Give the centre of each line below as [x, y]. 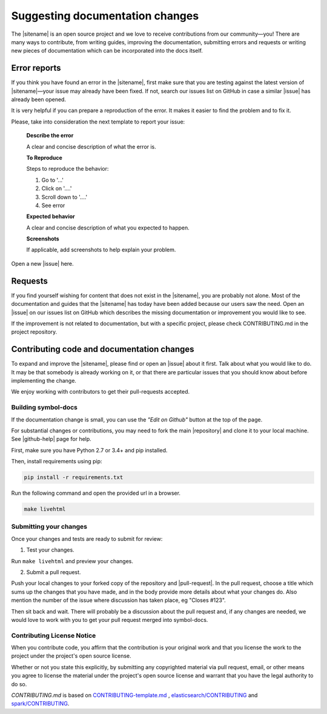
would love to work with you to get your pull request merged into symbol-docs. [110, 620]
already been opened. [39, 99]
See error [53, 205]
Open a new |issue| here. [42, 263]
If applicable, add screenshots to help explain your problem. [101, 250]
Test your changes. [51, 550]
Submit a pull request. [54, 572]
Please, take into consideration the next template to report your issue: [98, 122]
